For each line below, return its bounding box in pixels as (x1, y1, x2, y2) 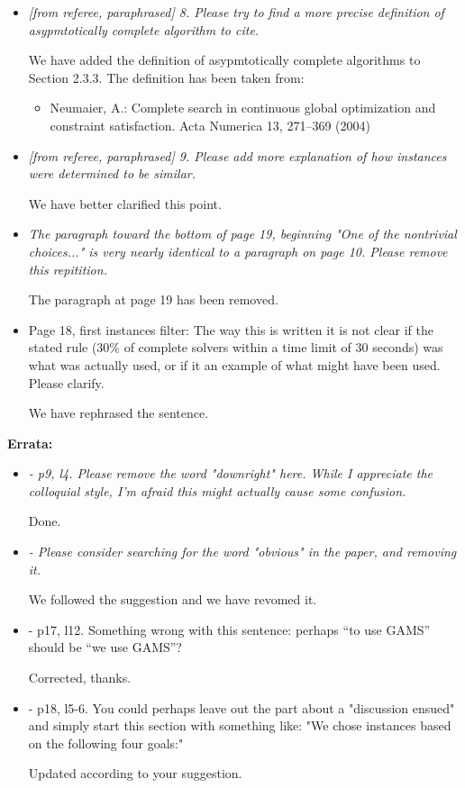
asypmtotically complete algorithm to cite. (28, 20, 260, 39)
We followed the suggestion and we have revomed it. (28, 590, 317, 609)
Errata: (7, 433, 53, 452)
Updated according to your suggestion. (28, 764, 242, 783)
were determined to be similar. (28, 164, 196, 183)
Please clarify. (28, 373, 105, 392)
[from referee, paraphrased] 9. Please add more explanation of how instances (28, 146, 447, 165)
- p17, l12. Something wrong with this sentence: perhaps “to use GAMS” (28, 620, 431, 639)
